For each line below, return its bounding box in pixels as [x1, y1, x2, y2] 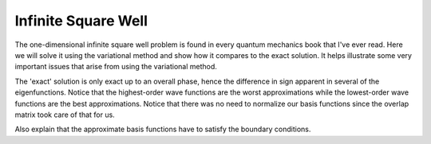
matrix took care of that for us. [14, 110, 115, 119]
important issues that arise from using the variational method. [14, 62, 217, 72]
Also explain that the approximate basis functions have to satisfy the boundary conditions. [14, 124, 311, 134]
